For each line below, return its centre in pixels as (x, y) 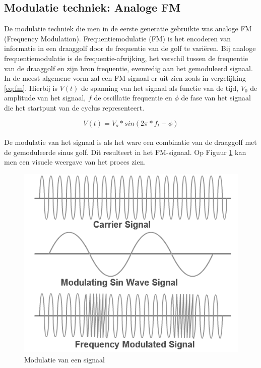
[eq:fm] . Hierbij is (31, 88)
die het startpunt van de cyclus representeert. (74, 107)
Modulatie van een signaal (64, 359)
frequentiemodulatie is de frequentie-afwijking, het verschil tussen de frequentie (126, 58)
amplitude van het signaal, (45, 98)
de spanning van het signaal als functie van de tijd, (160, 88)
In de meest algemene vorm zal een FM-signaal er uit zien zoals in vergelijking (125, 78)
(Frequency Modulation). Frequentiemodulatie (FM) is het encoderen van (118, 38)
